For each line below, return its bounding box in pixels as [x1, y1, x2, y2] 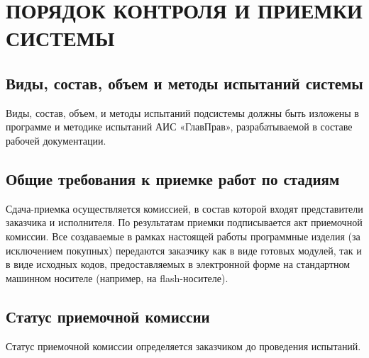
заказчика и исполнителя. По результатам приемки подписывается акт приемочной [6, 215, 363, 230]
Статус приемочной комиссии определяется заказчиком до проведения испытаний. [6, 338, 361, 353]
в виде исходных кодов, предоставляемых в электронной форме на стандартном [6, 257, 351, 272]
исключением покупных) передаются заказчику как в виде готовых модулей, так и [6, 242, 362, 257]
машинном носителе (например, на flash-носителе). [6, 270, 228, 285]
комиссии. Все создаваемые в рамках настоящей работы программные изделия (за [6, 228, 360, 243]
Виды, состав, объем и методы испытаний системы [6, 72, 363, 94]
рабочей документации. [6, 133, 106, 147]
